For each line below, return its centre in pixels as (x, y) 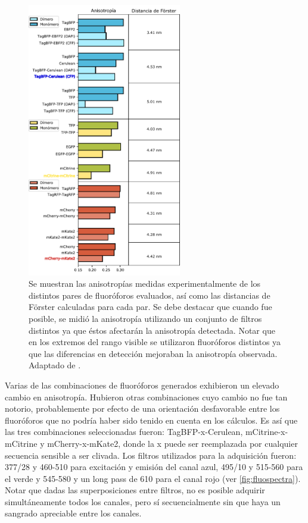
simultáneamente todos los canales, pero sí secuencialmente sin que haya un (143, 501)
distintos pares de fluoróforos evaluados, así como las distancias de (150, 295)
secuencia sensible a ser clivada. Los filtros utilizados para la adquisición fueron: (151, 455)
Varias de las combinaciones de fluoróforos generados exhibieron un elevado (142, 385)
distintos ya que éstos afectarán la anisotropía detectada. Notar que (152, 330)
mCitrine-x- (267, 432)
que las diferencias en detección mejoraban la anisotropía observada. (153, 353)
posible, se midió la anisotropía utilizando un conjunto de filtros (145, 318)
